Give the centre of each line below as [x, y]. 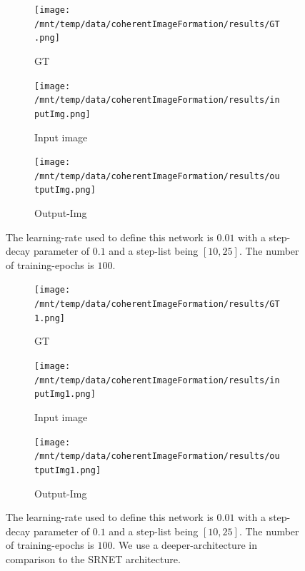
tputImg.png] [65, 190]
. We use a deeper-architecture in [185, 545]
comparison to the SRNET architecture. [93, 559]
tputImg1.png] [68, 470]
